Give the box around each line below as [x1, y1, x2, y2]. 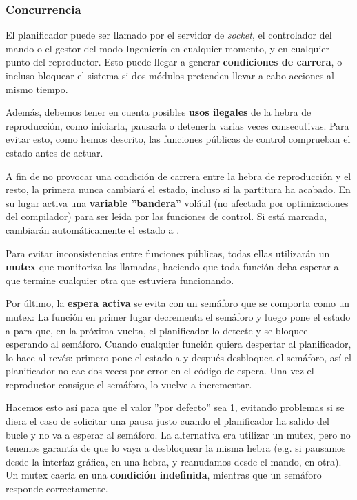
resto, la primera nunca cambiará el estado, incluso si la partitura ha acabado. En [6, 182, 351, 197]
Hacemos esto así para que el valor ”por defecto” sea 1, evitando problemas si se [6, 400, 345, 414]
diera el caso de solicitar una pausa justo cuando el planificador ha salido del [6, 414, 329, 428]
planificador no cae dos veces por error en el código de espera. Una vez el [6, 363, 314, 378]
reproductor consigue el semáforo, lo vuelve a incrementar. [6, 377, 252, 391]
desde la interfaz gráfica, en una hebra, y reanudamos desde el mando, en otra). [6, 454, 342, 468]
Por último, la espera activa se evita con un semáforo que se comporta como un [6, 296, 350, 310]
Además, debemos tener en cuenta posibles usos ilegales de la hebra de [6, 105, 312, 119]
